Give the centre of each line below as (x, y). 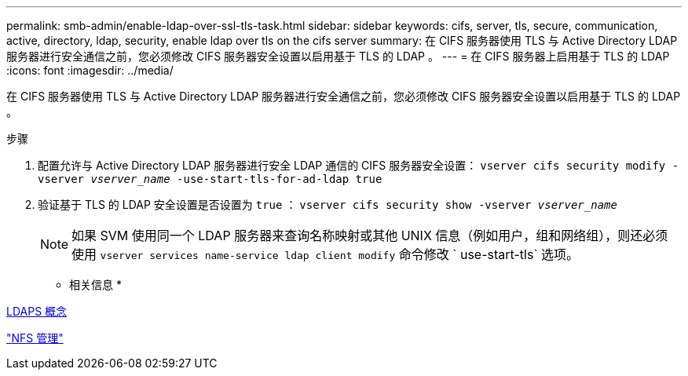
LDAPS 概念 (37, 311)
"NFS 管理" (35, 338)
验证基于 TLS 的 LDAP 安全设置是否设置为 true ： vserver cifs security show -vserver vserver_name (328, 204)
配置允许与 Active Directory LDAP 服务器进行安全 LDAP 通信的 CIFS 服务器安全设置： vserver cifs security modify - (359, 165)
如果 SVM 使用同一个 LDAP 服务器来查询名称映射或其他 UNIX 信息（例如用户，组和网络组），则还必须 (370, 235)
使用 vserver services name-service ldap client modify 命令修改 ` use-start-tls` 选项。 (326, 254)
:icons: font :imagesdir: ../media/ (90, 70)
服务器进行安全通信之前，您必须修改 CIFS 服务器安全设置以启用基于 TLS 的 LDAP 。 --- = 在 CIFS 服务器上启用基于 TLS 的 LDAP (338, 56)
